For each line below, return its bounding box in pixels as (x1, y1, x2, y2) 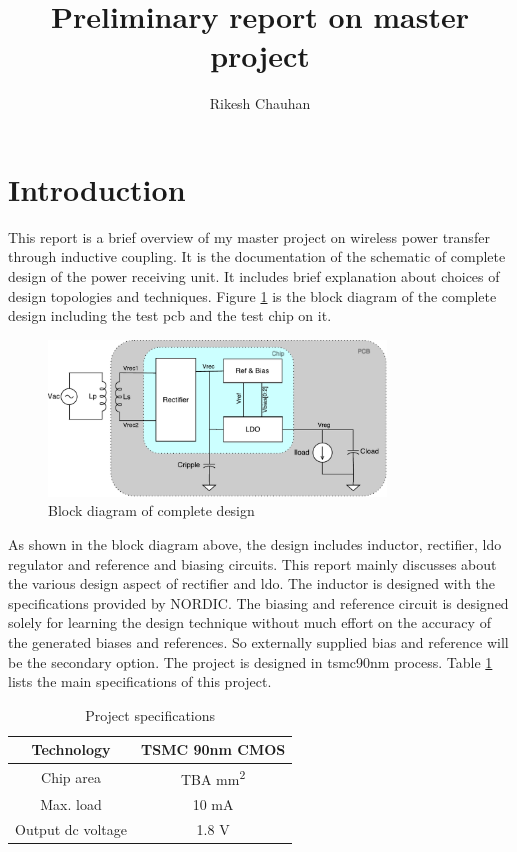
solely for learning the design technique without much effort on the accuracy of (8, 612, 491, 633)
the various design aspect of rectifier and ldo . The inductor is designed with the (8, 573, 496, 594)
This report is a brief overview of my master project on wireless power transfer (8, 226, 490, 247)
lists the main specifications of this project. (8, 671, 272, 692)
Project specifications (85, 704, 216, 725)
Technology (31, 739, 111, 760)
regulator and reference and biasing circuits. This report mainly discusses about (8, 553, 497, 574)
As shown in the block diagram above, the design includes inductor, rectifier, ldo (8, 534, 502, 554)
